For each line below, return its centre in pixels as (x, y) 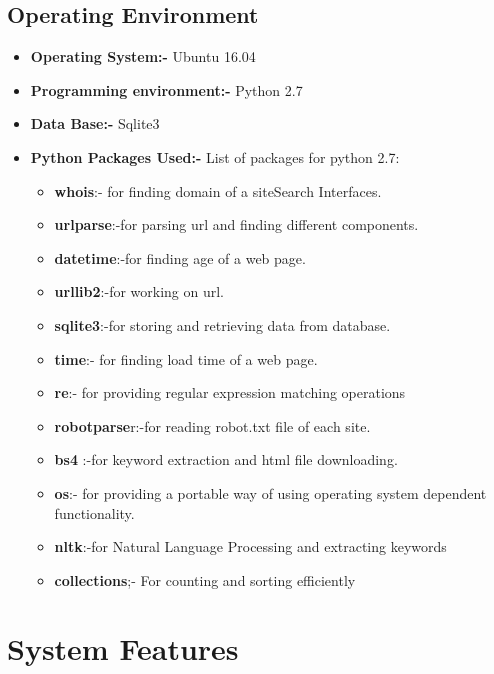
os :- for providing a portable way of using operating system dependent (270, 492)
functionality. (94, 512)
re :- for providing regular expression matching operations (230, 392)
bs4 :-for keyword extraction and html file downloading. (226, 459)
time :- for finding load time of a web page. (186, 358)
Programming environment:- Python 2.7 (166, 89)
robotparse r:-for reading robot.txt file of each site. (212, 425)
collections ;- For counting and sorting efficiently (205, 579)
